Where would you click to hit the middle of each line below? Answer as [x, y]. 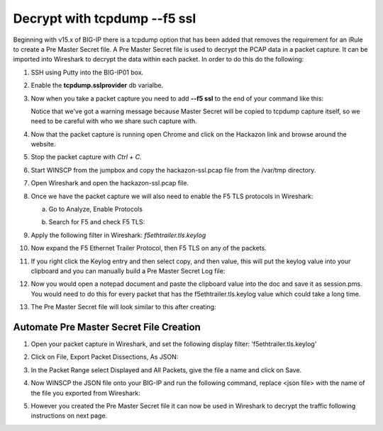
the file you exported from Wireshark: [86, 393]
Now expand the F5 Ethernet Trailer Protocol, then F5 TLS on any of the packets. [149, 248]
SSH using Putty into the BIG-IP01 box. [87, 72]
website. [43, 144]
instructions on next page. [69, 416]
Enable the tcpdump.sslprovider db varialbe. [97, 86]
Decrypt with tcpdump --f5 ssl [105, 18]
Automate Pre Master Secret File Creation [107, 327]
